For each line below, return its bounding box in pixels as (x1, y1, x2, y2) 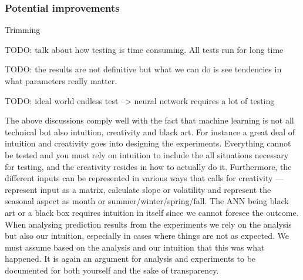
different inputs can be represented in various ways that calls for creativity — (5, 172, 284, 184)
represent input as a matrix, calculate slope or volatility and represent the (5, 183, 271, 195)
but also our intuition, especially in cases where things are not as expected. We (5, 229, 289, 242)
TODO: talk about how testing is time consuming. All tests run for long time (5, 43, 284, 55)
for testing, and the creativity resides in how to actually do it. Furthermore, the (5, 160, 292, 172)
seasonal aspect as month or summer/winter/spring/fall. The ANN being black (5, 195, 289, 207)
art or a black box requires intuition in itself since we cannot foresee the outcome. (5, 206, 299, 218)
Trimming (5, 24, 41, 36)
